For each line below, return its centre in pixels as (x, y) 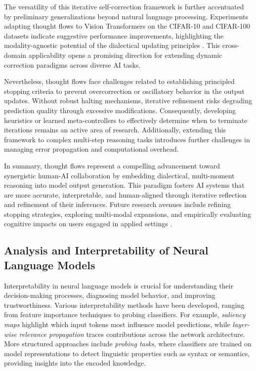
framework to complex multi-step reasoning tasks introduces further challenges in (127, 139)
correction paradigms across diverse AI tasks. (72, 64)
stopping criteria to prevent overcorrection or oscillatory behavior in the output (124, 91)
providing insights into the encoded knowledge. (75, 363)
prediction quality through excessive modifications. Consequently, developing (120, 110)
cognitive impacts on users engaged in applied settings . (88, 224)
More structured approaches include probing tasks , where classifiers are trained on (128, 344)
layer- (241, 324)
